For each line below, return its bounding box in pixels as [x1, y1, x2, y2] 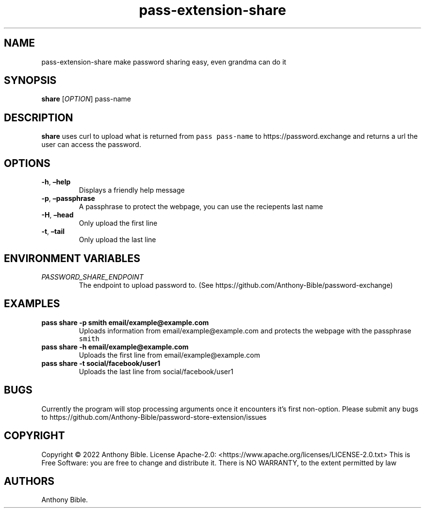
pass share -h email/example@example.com [41, 342, 189, 351]
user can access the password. [41, 140, 141, 149]
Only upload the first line [79, 219, 158, 228]
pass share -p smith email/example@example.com [41, 318, 209, 327]
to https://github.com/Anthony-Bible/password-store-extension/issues [41, 413, 267, 421]
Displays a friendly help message [79, 186, 185, 195]
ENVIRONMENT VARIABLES [4, 252, 140, 264]
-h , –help [41, 178, 71, 186]
